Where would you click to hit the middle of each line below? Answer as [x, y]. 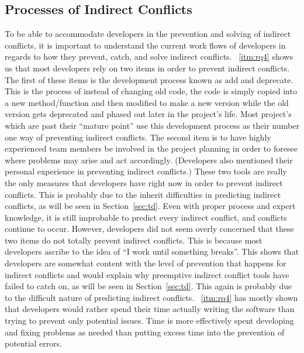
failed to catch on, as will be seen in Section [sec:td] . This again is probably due [148, 286]
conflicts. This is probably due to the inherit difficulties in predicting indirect [143, 194]
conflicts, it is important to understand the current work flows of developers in [145, 45]
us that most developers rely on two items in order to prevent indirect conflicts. [147, 68]
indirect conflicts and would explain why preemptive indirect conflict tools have [147, 274]
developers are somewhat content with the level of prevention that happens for [146, 263]
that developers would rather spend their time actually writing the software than [150, 309]
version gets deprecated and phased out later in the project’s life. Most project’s [148, 114]
